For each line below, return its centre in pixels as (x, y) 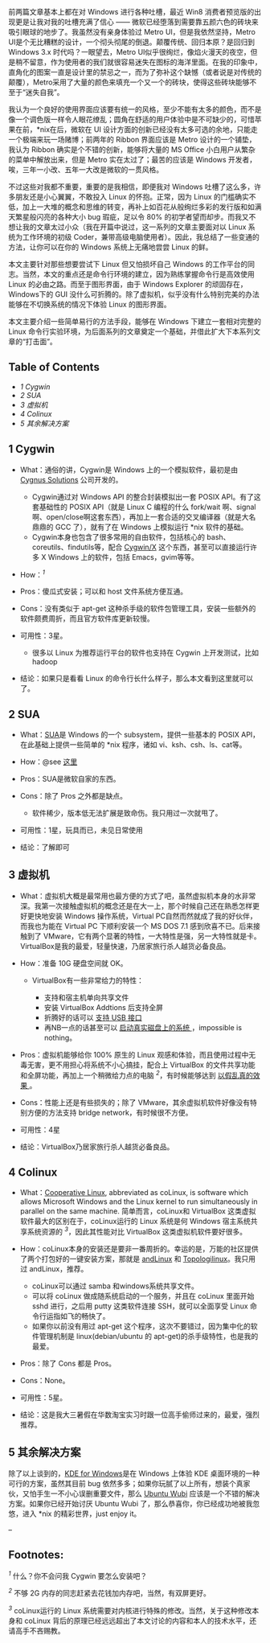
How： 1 (33, 573)
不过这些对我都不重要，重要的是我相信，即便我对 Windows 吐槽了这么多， (131, 187)
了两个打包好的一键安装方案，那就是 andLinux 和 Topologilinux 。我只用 (137, 1259)
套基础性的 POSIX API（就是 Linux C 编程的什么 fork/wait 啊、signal (144, 507)
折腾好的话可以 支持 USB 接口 (93, 1017)
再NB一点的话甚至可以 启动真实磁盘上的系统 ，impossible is (143, 1027)
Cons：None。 (45, 1381)
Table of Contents (54, 367)
